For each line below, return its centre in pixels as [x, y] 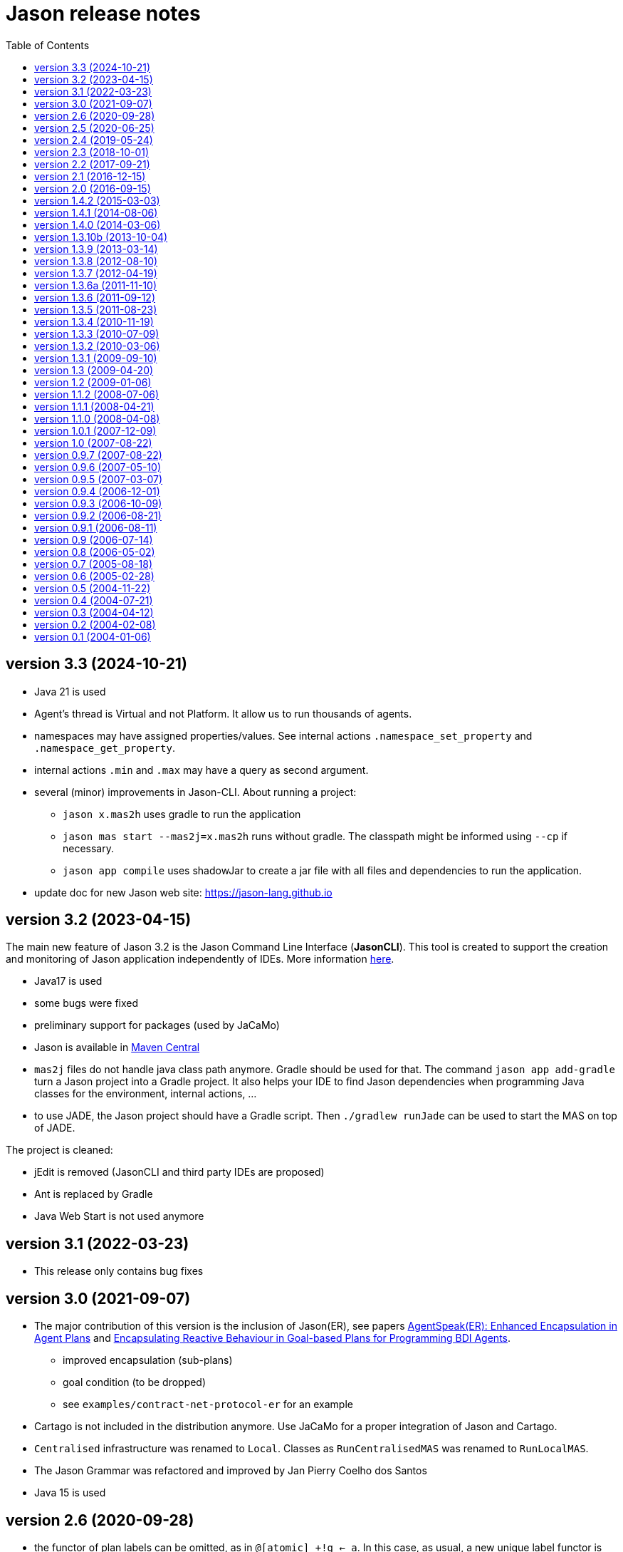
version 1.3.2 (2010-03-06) [97, 346]
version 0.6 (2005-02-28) [94, 576]
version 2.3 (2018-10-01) [92, 152]
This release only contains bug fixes [119, 1271]
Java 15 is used [70, 1493]
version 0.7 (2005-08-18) [94, 564]
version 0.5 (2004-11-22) [93, 588]
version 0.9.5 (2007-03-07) [99, 479]
